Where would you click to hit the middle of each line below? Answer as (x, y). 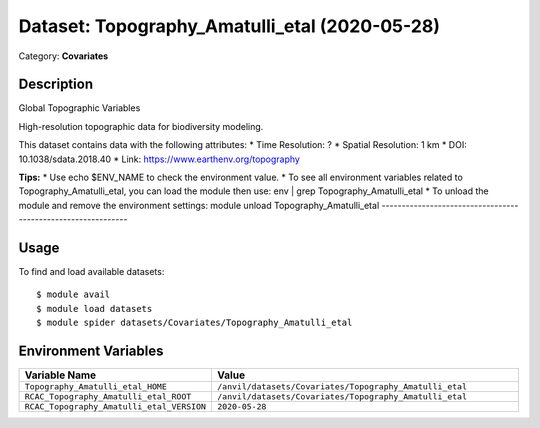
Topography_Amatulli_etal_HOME (95, 386)
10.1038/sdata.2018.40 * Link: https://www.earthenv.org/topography (159, 159)
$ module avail (73, 294)
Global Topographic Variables (79, 108)
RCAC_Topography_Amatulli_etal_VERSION (115, 406)
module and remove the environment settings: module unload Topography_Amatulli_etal (199, 205)
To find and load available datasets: (91, 272)
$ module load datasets (94, 308)
